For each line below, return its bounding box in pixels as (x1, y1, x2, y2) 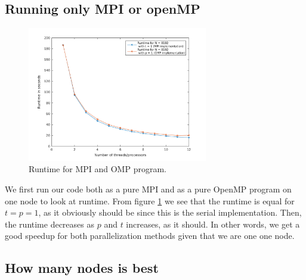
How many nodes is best (5, 259, 159, 277)
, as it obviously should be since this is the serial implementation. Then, (38, 206, 302, 219)
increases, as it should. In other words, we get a (126, 217, 300, 230)
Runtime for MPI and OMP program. (29, 163, 166, 175)
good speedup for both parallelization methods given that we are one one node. (5, 229, 295, 242)
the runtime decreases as (5, 217, 94, 230)
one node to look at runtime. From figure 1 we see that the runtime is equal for (5, 194, 295, 207)
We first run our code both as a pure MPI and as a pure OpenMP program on (5, 182, 292, 195)
